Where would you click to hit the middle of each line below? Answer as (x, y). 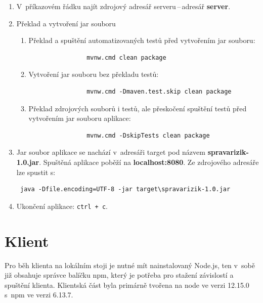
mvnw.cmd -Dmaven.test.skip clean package (159, 91)
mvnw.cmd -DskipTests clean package (148, 135)
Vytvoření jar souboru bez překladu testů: (94, 74)
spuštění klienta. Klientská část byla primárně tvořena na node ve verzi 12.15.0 (127, 285)
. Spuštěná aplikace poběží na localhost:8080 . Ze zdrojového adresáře (149, 162)
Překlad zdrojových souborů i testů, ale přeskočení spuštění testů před (138, 108)
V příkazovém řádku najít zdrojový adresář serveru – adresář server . (123, 6)
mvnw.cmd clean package (126, 57)
